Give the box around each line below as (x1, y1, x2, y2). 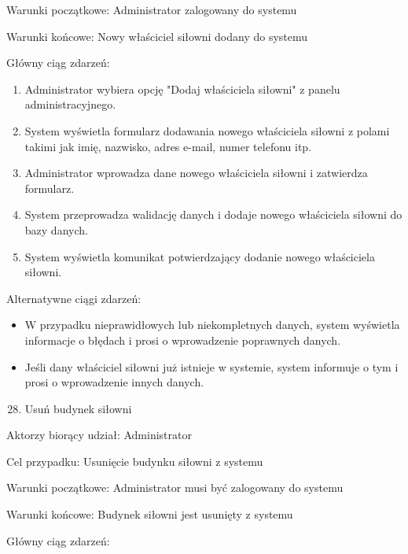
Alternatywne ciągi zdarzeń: (6, 290, 142, 306)
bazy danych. (24, 221, 88, 238)
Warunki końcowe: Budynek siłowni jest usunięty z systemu (6, 506, 293, 523)
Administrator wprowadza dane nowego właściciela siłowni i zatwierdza (24, 164, 368, 181)
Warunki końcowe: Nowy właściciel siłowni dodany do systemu (6, 28, 308, 44)
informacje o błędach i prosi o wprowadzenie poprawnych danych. (24, 331, 341, 348)
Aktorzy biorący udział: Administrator (6, 427, 192, 443)
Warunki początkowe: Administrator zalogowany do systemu (6, 2, 297, 17)
